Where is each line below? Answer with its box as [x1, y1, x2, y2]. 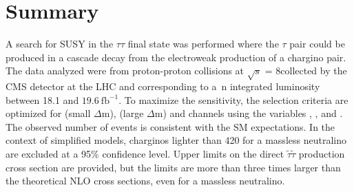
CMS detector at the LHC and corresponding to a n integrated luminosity [6, 79, 320, 94]
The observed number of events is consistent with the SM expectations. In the [6, 119, 335, 134]
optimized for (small [6, 106, 91, 120]
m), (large [101, 106, 144, 120]
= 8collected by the [264, 63, 347, 78]
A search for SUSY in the [6, 36, 114, 51]
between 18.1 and [6, 92, 79, 107]
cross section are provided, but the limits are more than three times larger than [6, 160, 341, 174]
